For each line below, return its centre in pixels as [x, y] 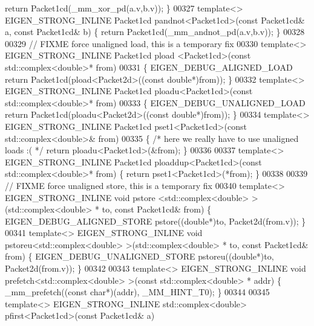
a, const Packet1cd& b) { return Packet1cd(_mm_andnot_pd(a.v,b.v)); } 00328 [155, 32]
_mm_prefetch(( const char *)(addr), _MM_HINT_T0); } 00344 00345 [137, 292]
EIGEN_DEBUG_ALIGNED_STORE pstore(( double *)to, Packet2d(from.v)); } [155, 221]
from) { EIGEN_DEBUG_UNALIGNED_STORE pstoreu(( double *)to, [139, 256]
